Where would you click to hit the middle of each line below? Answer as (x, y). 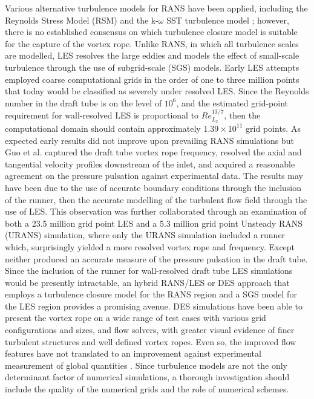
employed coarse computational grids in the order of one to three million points (152, 79)
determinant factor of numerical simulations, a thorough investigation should (147, 377)
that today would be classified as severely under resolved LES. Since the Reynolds (157, 91)
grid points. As (273, 128)
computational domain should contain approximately (103, 128)
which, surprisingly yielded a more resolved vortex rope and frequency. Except (150, 246)
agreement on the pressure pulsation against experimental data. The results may (154, 176)
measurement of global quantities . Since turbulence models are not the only (146, 365)
